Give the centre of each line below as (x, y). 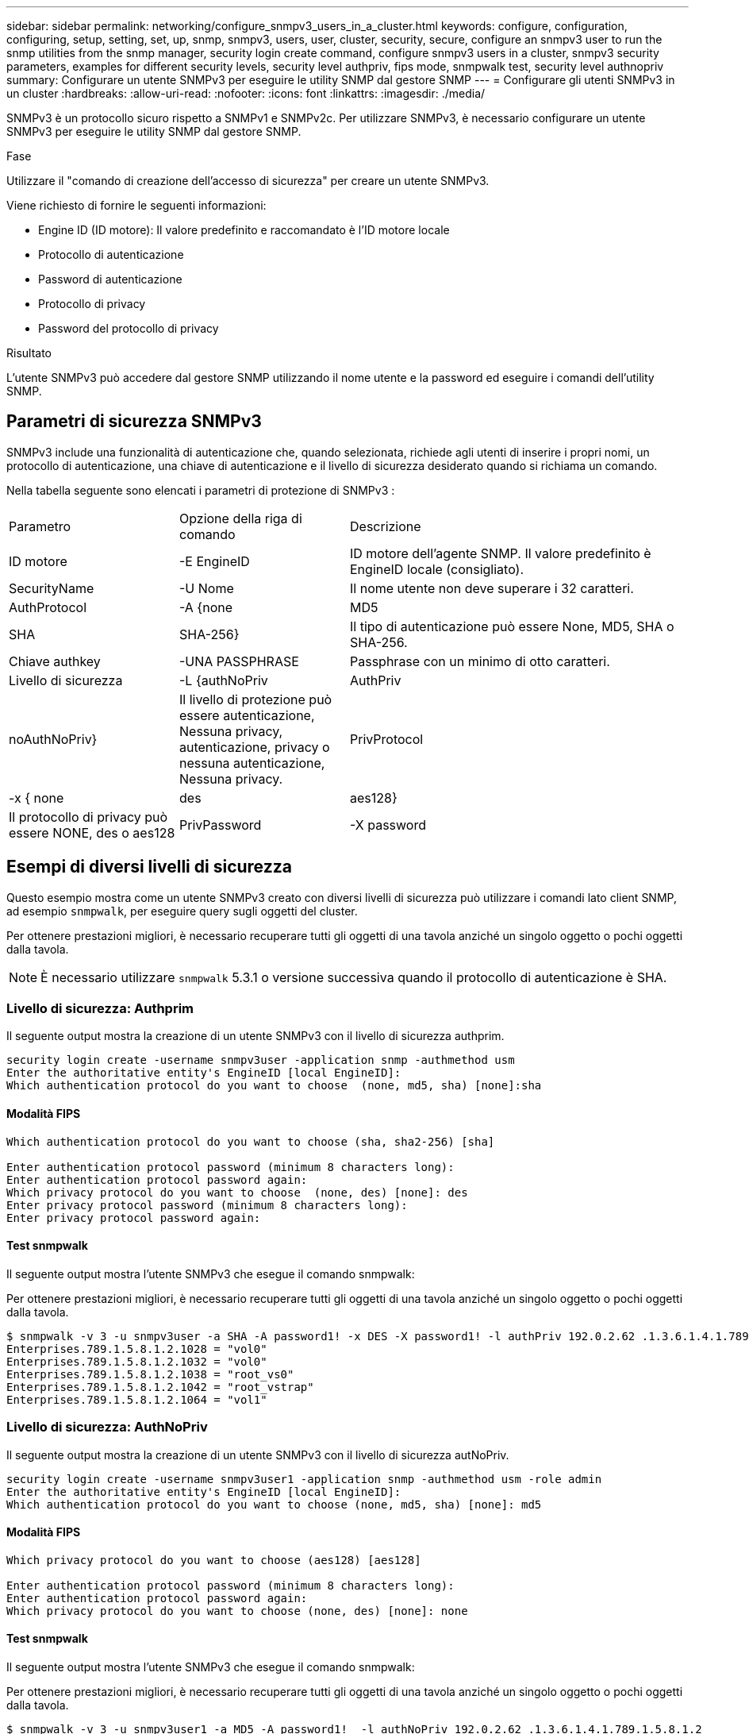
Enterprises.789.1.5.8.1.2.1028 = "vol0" (137, 1349)
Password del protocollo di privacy (129, 328)
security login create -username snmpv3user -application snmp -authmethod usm (261, 1060)
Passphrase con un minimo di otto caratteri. (480, 661)
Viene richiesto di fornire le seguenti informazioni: (136, 205)
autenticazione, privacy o (255, 747)
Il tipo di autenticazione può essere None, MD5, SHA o (512, 626)
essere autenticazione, (247, 715)
